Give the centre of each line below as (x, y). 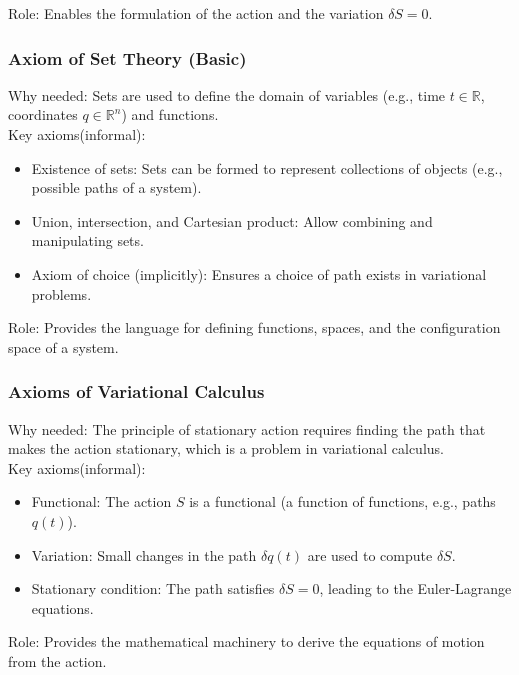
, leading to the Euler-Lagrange (415, 588)
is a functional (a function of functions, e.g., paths (342, 501)
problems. (61, 293)
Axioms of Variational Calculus (136, 391)
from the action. (57, 660)
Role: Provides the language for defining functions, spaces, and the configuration (254, 327)
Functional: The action (101, 501)
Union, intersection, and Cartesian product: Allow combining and (232, 220)
